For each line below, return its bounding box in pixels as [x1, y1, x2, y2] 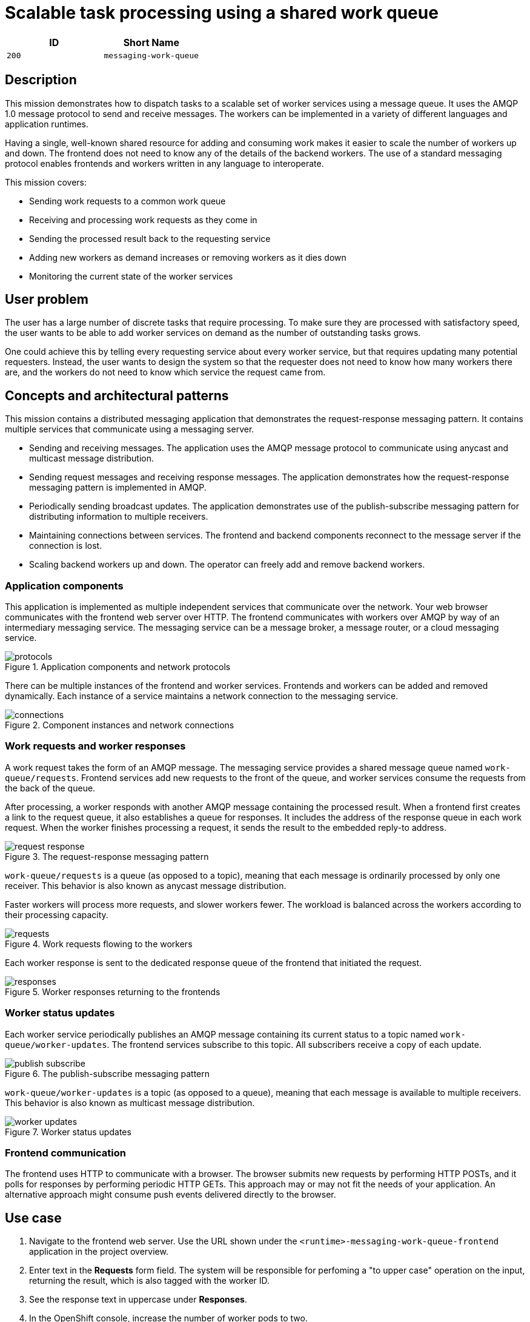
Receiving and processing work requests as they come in [29, 214, 257, 225]
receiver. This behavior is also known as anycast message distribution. [5, 880, 287, 891]
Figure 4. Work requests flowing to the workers [5, 938, 193, 949]
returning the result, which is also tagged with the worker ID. [29, 1275, 270, 1286]
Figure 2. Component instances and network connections [5, 720, 234, 731]
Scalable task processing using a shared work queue [5, 2, 439, 23]
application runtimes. [5, 118, 88, 129]
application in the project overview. [29, 1246, 168, 1257]
